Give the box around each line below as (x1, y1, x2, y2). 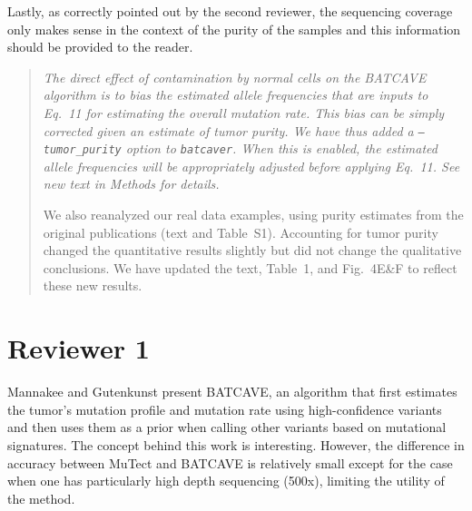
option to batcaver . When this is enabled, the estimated (125, 139, 438, 158)
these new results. (43, 276, 143, 295)
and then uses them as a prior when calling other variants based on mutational (7, 418, 447, 437)
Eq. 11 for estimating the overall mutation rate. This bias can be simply (43, 103, 445, 122)
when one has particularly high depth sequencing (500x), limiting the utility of (7, 471, 445, 490)
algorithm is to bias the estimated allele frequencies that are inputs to (43, 85, 428, 104)
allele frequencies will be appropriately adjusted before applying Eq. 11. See (43, 156, 460, 175)
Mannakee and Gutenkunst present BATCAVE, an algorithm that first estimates (7, 382, 457, 401)
